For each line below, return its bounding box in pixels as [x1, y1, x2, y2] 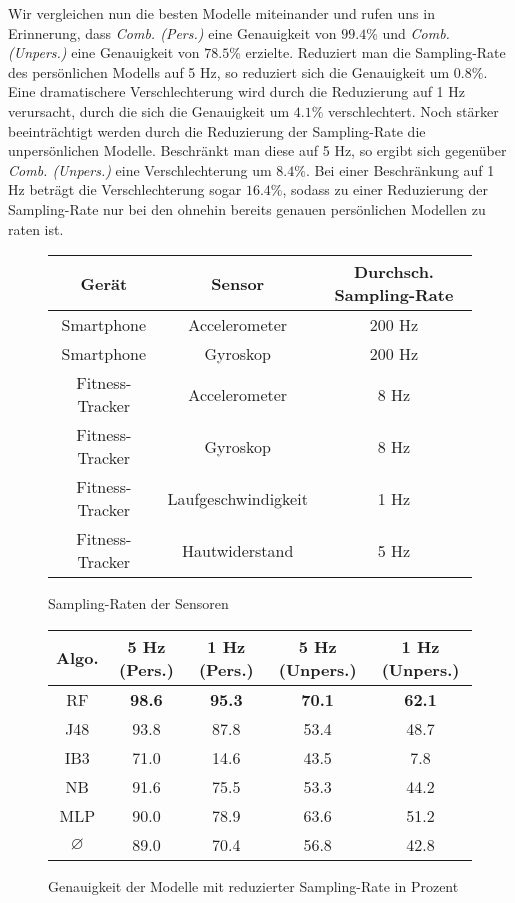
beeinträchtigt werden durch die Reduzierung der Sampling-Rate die [8, 120, 426, 141]
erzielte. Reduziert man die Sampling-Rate [245, 42, 506, 63]
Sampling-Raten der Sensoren [48, 593, 229, 614]
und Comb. [382, 22, 450, 43]
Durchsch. [353, 260, 434, 284]
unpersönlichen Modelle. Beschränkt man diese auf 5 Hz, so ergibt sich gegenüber [8, 140, 507, 161]
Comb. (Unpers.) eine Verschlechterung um [8, 159, 272, 180]
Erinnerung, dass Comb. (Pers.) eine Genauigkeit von [8, 22, 337, 43]
